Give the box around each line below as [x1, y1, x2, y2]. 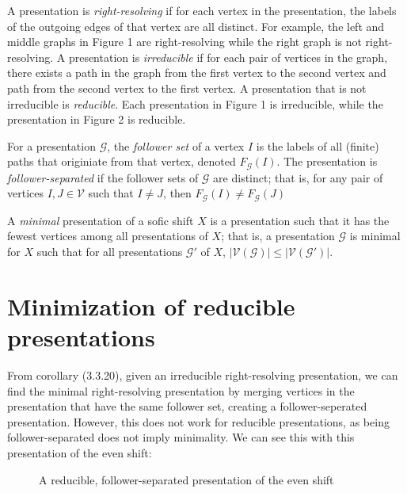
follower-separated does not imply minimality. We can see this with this [7, 429, 355, 445]
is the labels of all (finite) [256, 137, 379, 154]
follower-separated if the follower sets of [7, 169, 199, 185]
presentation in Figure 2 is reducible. [7, 111, 186, 128]
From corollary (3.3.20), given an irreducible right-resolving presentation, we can [7, 366, 398, 383]
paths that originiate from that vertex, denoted [7, 153, 236, 170]
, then [163, 185, 192, 201]
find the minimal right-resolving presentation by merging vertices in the [7, 382, 355, 399]
